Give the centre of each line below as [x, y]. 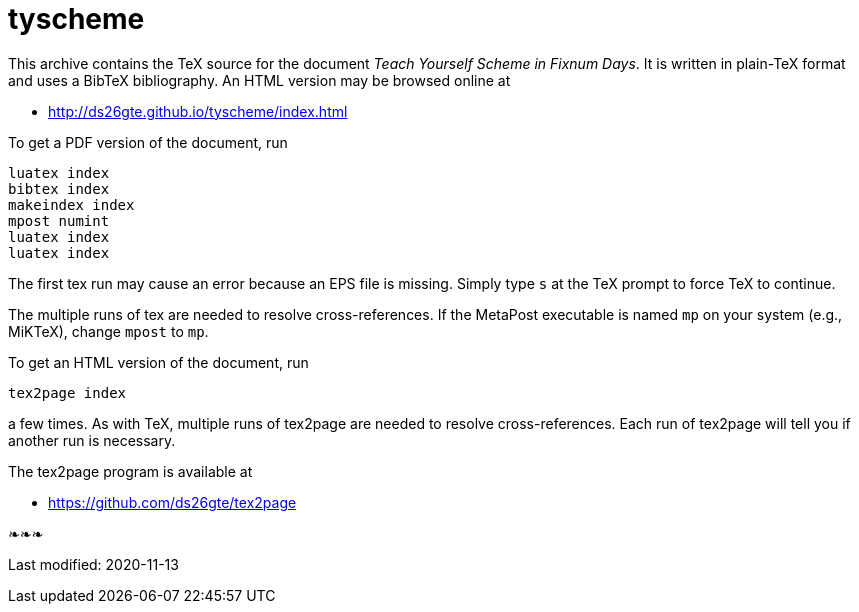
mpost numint [59, 220]
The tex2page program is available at [130, 471]
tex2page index [67, 392]
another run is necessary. [92, 440]
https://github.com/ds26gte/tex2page [172, 502]
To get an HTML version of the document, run [158, 362]
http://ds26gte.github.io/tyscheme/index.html [198, 111]
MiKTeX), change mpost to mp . [108, 331]
